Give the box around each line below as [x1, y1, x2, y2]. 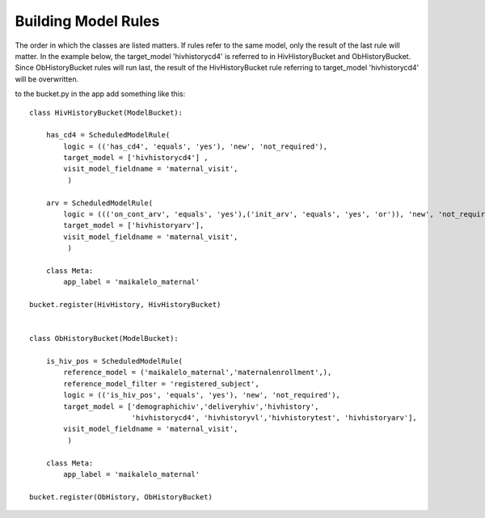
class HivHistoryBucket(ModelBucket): [29, 107, 183, 117]
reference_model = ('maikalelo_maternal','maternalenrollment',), [63, 368, 332, 377]
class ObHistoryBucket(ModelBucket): [29, 334, 179, 343]
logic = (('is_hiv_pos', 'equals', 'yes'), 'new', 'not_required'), [63, 390, 341, 400]
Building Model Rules [15, 12, 160, 30]
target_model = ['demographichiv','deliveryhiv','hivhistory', [63, 402, 319, 411]
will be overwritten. [15, 74, 79, 84]
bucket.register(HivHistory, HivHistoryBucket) [29, 300, 221, 310]
